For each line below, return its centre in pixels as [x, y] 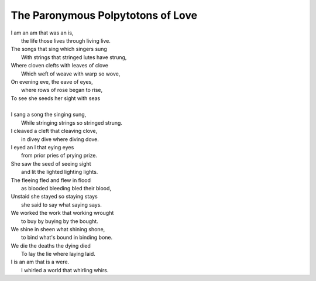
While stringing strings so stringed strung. [72, 122]
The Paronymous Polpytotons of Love [104, 15]
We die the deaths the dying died [51, 245]
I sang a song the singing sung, [49, 115]
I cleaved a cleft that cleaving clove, [54, 131]
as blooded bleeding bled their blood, [66, 188]
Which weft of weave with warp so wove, [71, 74]
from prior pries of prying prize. [59, 156]
